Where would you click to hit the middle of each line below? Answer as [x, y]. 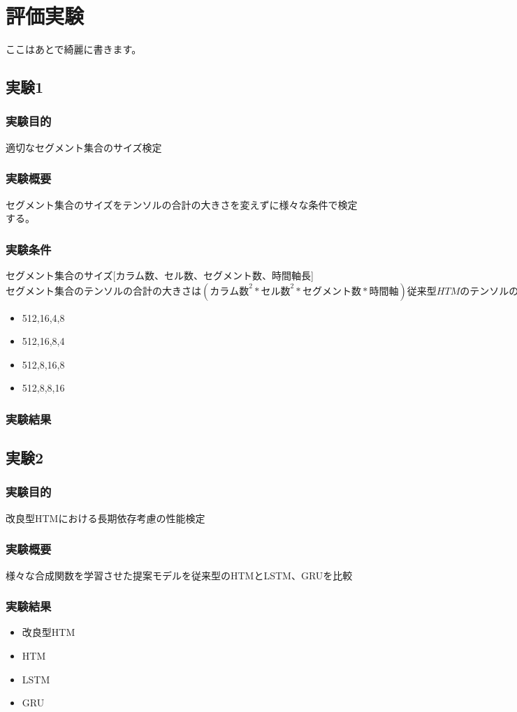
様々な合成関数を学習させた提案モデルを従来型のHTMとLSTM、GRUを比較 [179, 575]
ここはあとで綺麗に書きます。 [74, 49]
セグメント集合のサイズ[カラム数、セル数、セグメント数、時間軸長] [160, 275]
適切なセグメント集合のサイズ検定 [84, 147]
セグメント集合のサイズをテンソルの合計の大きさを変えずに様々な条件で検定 [182, 204]
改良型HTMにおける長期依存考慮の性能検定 [105, 518]
